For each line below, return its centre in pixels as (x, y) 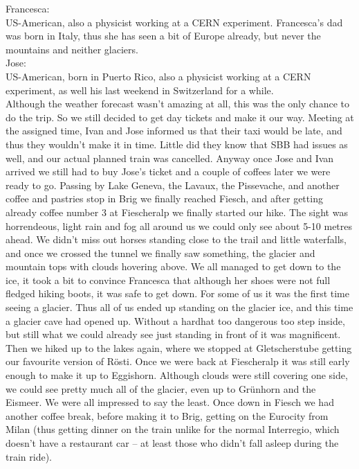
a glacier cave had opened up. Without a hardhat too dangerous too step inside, (175, 320)
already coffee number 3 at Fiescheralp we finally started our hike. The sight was (177, 212)
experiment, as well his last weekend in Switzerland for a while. (140, 90)
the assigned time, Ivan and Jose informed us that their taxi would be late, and (174, 131)
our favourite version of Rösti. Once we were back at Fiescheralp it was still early (178, 361)
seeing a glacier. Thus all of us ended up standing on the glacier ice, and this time (179, 307)
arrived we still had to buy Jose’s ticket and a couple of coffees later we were (168, 171)
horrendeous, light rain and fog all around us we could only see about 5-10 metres (179, 225)
